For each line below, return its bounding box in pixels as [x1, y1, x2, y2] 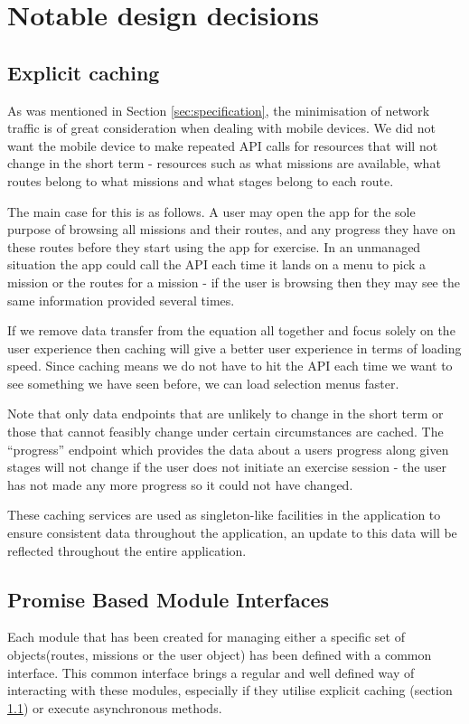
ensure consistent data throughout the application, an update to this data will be [7, 523, 457, 542]
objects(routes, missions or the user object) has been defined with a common [7, 645, 432, 664]
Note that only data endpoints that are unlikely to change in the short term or [7, 404, 444, 423]
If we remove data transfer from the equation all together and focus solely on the [7, 321, 455, 340]
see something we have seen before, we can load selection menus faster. [7, 373, 399, 392]
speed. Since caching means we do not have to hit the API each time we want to [7, 356, 453, 375]
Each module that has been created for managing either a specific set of [7, 627, 405, 646]
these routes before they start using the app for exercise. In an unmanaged [7, 237, 421, 256]
